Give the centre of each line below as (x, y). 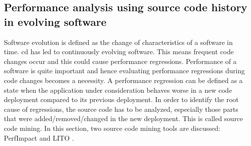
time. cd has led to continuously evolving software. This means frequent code (119, 52)
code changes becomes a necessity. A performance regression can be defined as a (123, 80)
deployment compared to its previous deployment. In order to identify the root (121, 99)
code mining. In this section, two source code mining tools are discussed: (112, 128)
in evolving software (55, 21)
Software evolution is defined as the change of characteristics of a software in (118, 42)
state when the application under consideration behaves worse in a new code (118, 90)
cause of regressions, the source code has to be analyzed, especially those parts (121, 109)
